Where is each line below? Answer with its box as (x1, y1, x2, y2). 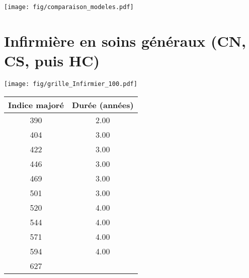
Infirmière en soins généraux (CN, (4, 30, 246, 51)
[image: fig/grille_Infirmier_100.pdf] (4, 80, 137, 87)
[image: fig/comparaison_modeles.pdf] (4, 4, 134, 11)
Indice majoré (8, 99, 64, 111)
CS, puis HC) (4, 50, 100, 71)
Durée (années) (71, 99, 134, 111)
